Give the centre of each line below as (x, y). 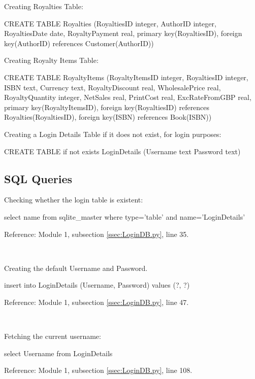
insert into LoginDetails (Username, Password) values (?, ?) (97, 285)
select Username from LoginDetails (58, 353)
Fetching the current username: (53, 336)
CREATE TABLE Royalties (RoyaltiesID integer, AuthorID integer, (110, 23)
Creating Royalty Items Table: (51, 60)
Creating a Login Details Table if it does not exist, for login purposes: (113, 134)
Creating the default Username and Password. (76, 268)
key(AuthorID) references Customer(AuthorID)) (79, 43)
